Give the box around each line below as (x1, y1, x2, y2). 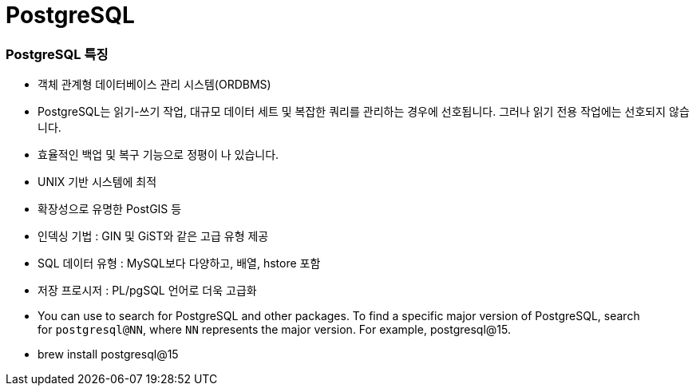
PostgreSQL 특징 (6, 46, 109, 62)
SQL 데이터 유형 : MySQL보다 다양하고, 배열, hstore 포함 (38, 256, 321, 271)
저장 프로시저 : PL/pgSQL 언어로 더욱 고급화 (38, 283, 257, 298)
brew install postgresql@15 (38, 347, 179, 362)
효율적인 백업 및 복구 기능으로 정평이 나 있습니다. (38, 148, 279, 162)
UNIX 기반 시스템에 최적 (38, 175, 157, 189)
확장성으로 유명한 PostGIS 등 (38, 202, 182, 216)
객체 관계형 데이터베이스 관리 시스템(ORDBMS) (38, 77, 271, 92)
